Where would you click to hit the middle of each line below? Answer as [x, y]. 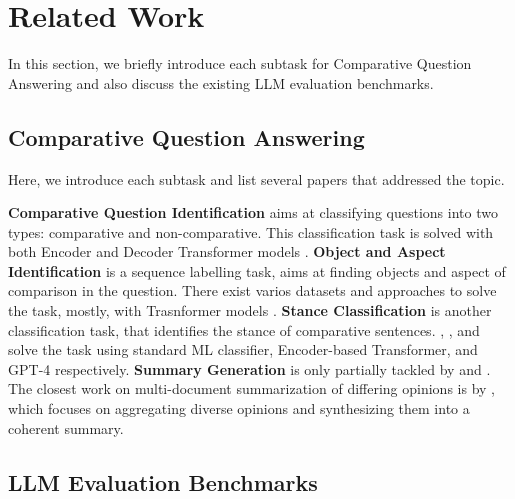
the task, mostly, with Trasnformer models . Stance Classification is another [250, 310]
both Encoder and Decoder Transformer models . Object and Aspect [227, 251]
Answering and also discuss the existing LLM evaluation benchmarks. [221, 82]
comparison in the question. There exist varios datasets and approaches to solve [252, 290]
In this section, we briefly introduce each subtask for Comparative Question [240, 63]
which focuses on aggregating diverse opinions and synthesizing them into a [239, 408]
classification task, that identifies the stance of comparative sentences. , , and [244, 329]
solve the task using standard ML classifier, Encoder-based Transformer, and [243, 349]
